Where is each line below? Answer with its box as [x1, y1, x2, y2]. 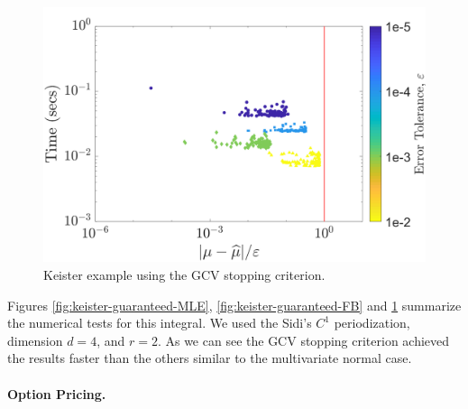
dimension [7, 330, 63, 349]
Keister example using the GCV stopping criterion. [43, 265, 326, 284]
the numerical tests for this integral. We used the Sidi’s [7, 313, 312, 332]
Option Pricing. [7, 384, 106, 403]
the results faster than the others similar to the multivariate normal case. [7, 349, 412, 367]
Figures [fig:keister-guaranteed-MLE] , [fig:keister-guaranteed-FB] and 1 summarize [7, 295, 462, 314]
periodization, [334, 313, 410, 332]
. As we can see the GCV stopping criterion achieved [157, 330, 450, 349]
